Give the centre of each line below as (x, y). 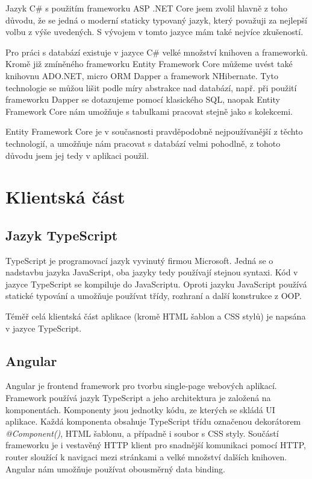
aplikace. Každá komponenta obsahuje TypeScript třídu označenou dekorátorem (153, 421)
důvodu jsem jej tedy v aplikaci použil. (77, 155)
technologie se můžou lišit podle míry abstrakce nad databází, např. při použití (151, 87)
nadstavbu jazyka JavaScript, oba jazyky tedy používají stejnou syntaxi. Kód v (152, 272)
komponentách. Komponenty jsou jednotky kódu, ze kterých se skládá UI (140, 409)
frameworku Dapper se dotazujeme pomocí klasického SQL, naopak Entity (143, 99)
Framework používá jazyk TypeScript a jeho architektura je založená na (138, 398)
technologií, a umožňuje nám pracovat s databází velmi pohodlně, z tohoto (143, 143)
